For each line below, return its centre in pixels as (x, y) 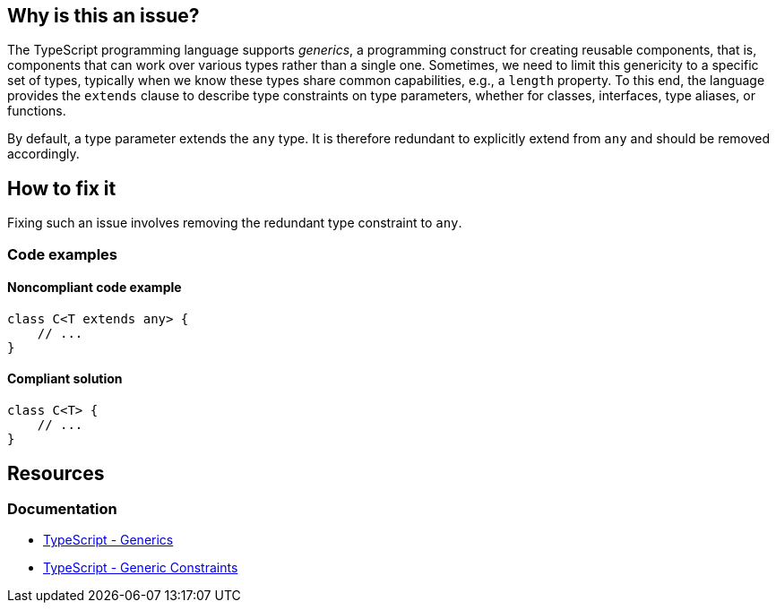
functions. (37, 111)
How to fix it (62, 188)
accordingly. (43, 154)
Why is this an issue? (103, 16)
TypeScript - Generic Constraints (141, 568)
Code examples (63, 254)
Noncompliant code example (95, 288)
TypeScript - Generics (108, 540)
